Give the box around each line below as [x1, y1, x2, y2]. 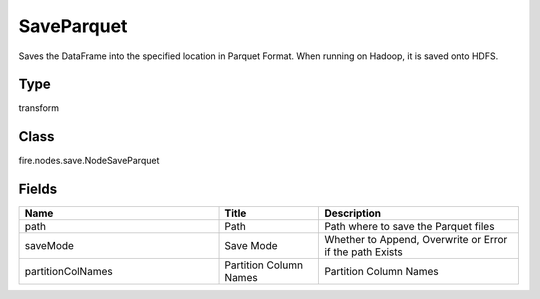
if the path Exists [324, 245, 404, 259]
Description [324, 206, 382, 220]
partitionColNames [24, 265, 114, 279]
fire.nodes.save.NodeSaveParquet [18, 155, 160, 167]
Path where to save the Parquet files [324, 220, 495, 234]
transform [18, 102, 60, 114]
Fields [18, 181, 58, 198]
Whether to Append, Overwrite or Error [324, 233, 508, 247]
